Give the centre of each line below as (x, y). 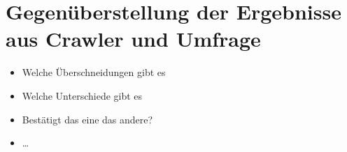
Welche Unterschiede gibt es (82, 95)
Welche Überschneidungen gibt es (94, 72)
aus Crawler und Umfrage (133, 39)
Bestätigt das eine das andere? (87, 119)
